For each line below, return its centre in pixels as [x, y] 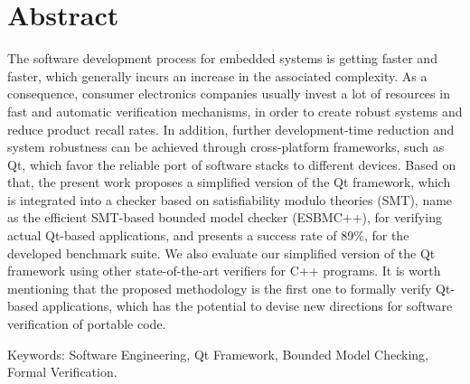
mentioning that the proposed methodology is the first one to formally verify [220, 288]
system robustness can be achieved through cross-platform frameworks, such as [226, 147]
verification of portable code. [87, 324]
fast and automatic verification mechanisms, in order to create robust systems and [235, 111]
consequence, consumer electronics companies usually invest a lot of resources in [229, 94]
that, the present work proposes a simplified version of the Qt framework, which [229, 182]
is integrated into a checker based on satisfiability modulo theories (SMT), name [230, 199]
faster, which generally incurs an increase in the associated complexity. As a [217, 75]
